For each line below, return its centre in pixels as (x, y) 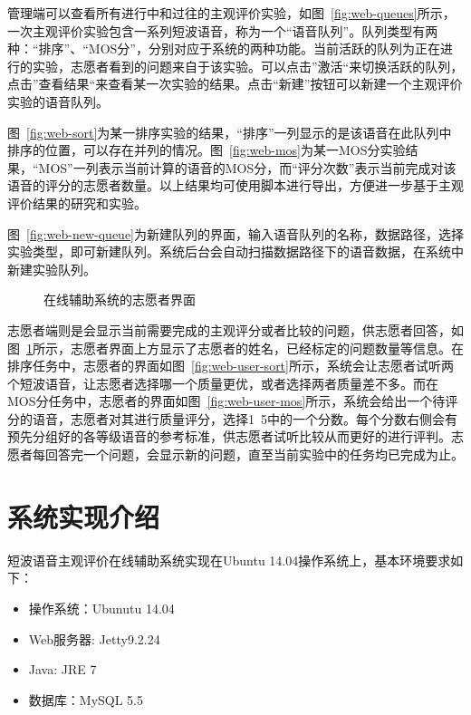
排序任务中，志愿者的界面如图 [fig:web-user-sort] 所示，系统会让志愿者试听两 (231, 366)
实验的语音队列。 (58, 101)
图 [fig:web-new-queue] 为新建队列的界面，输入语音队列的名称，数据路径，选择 (235, 233)
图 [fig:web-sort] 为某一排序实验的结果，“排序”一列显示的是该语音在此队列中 (230, 132)
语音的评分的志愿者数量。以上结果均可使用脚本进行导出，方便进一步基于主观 (235, 185)
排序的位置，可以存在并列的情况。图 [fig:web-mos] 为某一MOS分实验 (207, 150)
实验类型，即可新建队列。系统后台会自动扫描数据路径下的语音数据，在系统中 (235, 251)
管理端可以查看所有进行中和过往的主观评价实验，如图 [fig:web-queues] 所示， (231, 13)
